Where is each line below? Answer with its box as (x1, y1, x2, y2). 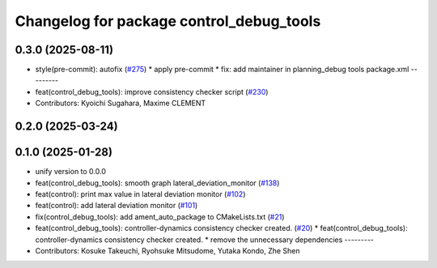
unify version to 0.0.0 (35, 167, 107, 177)
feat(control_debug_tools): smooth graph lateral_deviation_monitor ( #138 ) (35, 178, 280, 188)
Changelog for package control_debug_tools (15, 12, 321, 30)
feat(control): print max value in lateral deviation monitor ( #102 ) (35, 189, 246, 198)
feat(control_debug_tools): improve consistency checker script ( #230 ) (35, 87, 269, 96)
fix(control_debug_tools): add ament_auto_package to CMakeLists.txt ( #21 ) (35, 211, 285, 222)
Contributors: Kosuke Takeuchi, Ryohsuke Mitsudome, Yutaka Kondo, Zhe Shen (35, 245, 300, 255)
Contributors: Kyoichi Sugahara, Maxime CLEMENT (35, 98, 206, 108)
